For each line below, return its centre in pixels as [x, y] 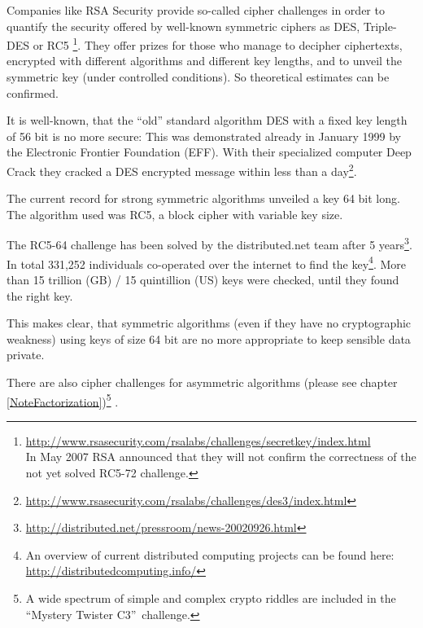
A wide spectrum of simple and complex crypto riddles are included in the [211, 597]
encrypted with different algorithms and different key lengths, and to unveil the [205, 61]
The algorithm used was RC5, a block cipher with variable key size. [175, 214]
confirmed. [33, 92]
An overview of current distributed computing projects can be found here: [210, 554]
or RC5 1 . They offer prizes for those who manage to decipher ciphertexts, [218, 44]
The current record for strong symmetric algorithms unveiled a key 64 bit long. [203, 198]
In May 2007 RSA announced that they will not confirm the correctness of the [221, 457]
